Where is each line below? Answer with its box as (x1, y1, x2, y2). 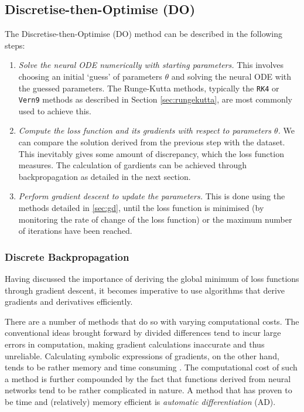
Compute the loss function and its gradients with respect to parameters (18, 124, 271, 137)
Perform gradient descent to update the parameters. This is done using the (18, 190, 285, 202)
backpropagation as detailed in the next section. (18, 170, 191, 182)
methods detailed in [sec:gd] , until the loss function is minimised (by (18, 202, 264, 214)
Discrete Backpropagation (5, 249, 129, 264)
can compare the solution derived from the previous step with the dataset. (18, 136, 285, 148)
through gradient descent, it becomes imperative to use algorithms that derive (5, 284, 285, 296)
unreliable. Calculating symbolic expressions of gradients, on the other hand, (5, 349, 279, 362)
